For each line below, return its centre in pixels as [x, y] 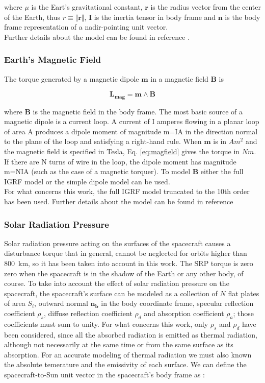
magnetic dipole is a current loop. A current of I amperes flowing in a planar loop [132, 121]
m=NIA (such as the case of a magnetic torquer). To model [97, 171]
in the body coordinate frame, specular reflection [177, 303]
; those [243, 313]
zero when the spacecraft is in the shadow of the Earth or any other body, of [124, 273]
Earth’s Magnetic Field [52, 59]
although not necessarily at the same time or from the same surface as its [119, 344]
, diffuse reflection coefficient [88, 313]
